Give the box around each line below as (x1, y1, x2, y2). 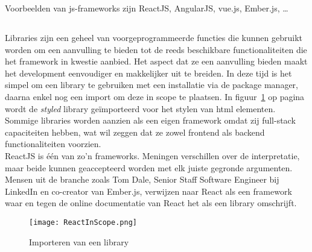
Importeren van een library (29, 235, 129, 248)
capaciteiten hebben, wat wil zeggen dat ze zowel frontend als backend (5, 125, 265, 138)
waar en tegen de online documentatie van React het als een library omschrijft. (5, 197, 297, 209)
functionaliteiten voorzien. (5, 137, 101, 150)
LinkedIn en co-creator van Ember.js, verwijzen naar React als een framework (5, 184, 292, 197)
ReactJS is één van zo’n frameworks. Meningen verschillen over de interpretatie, (5, 149, 300, 162)
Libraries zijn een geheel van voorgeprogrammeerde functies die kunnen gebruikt (5, 31, 302, 43)
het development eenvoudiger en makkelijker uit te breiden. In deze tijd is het (5, 66, 292, 79)
